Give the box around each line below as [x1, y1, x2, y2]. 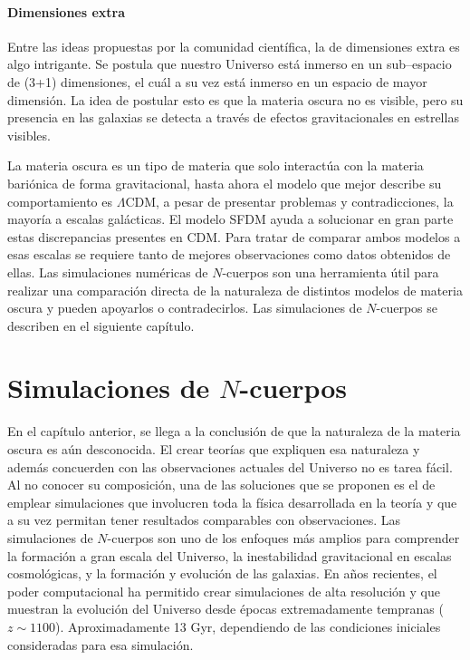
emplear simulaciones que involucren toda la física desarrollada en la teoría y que [7, 492, 457, 511]
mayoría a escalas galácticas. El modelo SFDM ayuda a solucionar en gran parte [7, 209, 454, 228]
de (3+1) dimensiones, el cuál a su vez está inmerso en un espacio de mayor [7, 72, 427, 91]
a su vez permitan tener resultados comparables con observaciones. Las [7, 510, 401, 529]
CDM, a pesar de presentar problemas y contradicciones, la [125, 191, 454, 210]
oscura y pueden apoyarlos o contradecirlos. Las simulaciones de [7, 298, 362, 317]
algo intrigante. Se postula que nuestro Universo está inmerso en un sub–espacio [7, 54, 452, 73]
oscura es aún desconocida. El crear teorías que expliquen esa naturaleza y [7, 440, 420, 459]
